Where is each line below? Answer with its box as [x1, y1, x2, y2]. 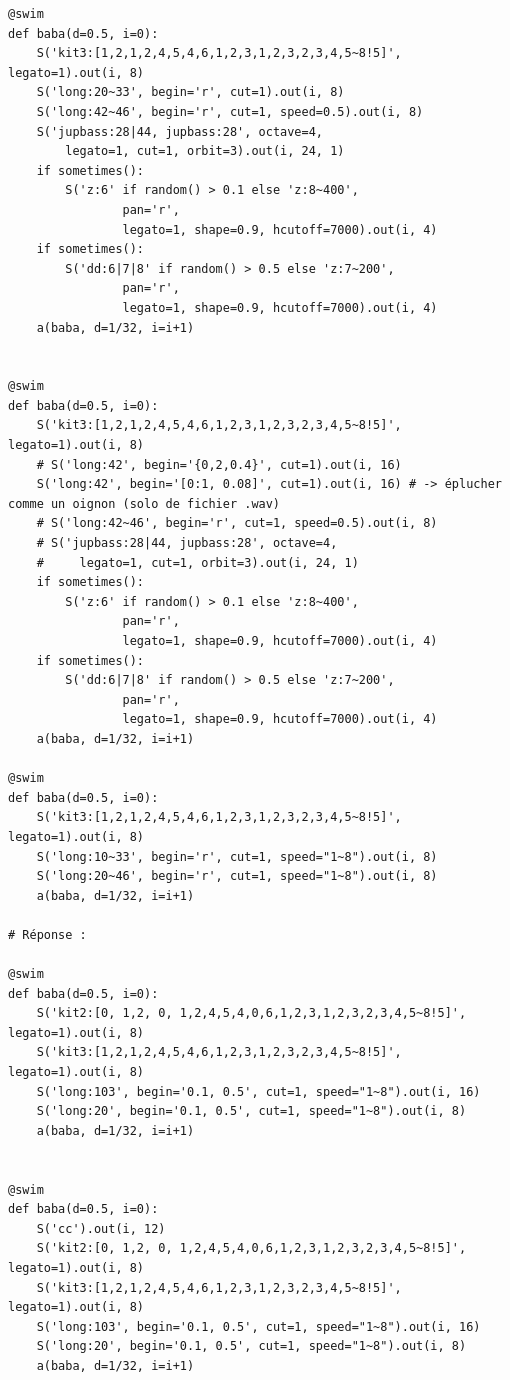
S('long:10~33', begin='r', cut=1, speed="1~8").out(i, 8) [36, 849, 438, 864]
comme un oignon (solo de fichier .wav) [8, 496, 281, 511]
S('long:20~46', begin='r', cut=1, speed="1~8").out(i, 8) [36, 869, 438, 884]
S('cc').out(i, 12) [36, 1221, 166, 1236]
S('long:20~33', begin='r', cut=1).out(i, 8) [36, 85, 345, 100]
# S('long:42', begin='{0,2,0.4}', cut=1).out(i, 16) [36, 457, 402, 472]
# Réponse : [8, 927, 87, 942]
